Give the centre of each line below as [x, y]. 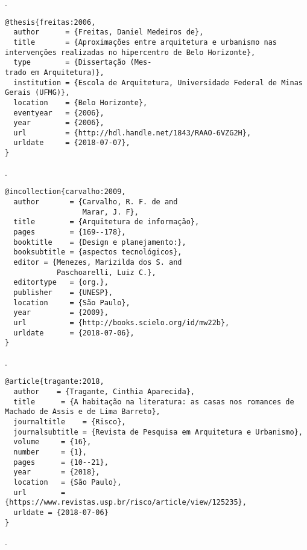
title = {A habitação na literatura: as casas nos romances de [154, 402]
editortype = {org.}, [61, 283]
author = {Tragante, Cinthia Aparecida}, [104, 392]
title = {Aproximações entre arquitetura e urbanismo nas [145, 42]
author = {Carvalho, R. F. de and [96, 202]
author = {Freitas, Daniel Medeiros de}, [109, 32]
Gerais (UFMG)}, [37, 93]
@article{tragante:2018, [55, 382]
